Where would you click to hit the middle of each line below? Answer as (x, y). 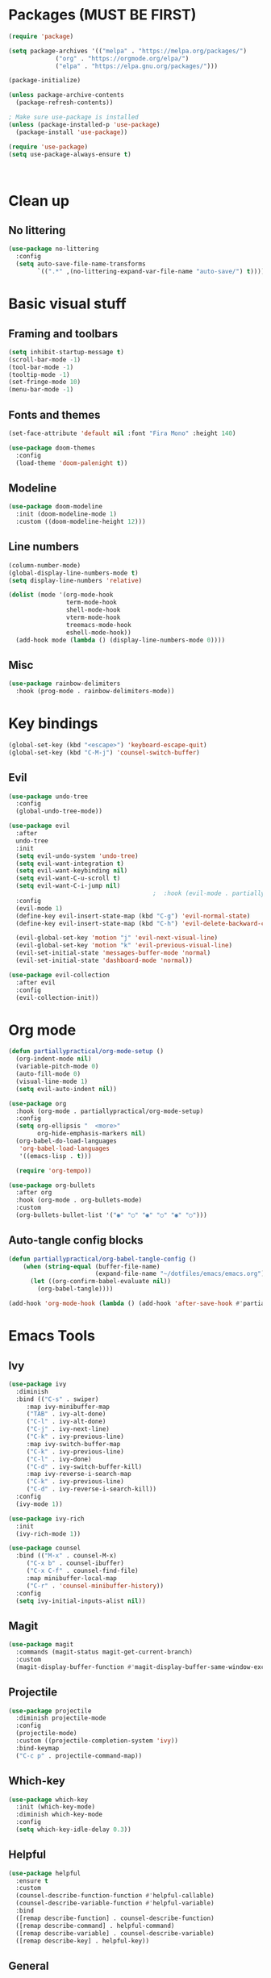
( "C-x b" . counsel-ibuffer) (75, 1563)
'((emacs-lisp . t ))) (55, 1156)
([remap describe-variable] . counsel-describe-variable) (115, 1933)
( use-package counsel (45, 1548)
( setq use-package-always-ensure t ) (70, 154)
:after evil (36, 982)
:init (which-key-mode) (55, 1807)
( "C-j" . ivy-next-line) (68, 1429)
